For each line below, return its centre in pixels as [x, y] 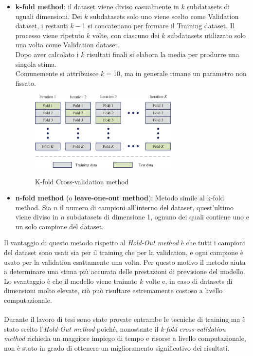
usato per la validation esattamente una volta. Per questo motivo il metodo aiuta [125, 262]
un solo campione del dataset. [60, 226]
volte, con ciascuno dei [126, 35]
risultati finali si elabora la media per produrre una [163, 54]
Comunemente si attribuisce [57, 73]
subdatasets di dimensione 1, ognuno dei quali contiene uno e [158, 217]
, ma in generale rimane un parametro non [183, 73]
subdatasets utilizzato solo [207, 35]
